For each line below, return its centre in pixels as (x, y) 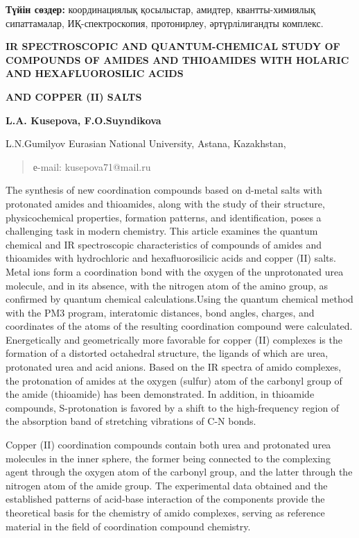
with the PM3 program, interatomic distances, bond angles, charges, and (160, 312)
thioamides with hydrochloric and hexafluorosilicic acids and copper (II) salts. (171, 258)
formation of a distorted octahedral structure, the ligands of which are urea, (167, 353)
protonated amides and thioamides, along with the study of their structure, (165, 203)
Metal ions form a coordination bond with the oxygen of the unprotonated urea (175, 271)
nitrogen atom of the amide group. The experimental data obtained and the (167, 485)
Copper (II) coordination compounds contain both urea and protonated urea (168, 445)
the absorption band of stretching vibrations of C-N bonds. (131, 421)
